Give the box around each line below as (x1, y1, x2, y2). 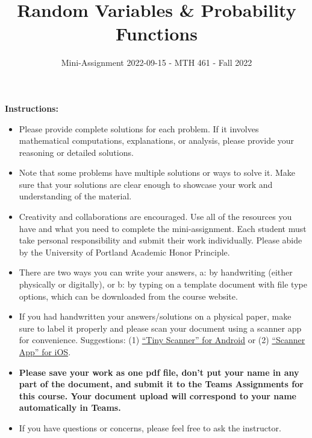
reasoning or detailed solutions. (19, 146, 134, 158)
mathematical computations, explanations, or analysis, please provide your (19, 134, 295, 147)
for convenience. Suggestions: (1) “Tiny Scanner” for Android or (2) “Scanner (19, 333, 305, 346)
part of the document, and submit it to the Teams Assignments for (19, 378, 304, 390)
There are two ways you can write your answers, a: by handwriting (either (19, 266, 293, 279)
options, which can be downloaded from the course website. (19, 289, 238, 302)
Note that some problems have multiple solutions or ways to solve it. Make (19, 166, 296, 179)
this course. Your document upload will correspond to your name (19, 389, 296, 402)
